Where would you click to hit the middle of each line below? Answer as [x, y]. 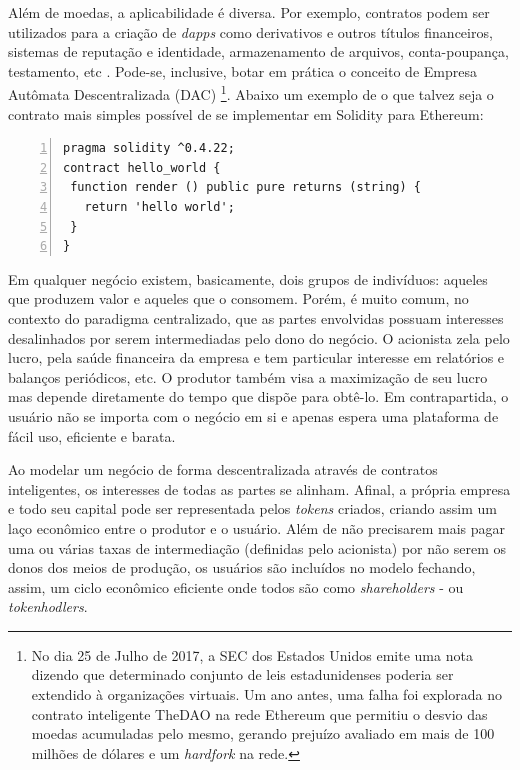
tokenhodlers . [48, 606]
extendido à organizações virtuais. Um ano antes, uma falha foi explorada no [266, 694]
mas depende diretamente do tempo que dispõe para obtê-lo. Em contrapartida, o [258, 396]
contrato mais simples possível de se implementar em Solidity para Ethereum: [246, 113]
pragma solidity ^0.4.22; [149, 148]
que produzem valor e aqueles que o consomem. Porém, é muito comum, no [238, 298]
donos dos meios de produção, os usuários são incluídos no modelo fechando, [242, 567]
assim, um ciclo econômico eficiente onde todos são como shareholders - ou [236, 586]
